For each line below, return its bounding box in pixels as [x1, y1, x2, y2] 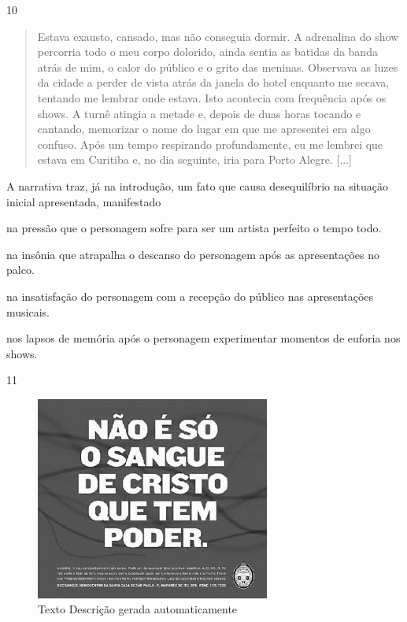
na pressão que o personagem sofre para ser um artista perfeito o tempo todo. [6, 220, 382, 236]
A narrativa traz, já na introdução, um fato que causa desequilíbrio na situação [6, 177, 389, 194]
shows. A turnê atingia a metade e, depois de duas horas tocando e [37, 105, 361, 121]
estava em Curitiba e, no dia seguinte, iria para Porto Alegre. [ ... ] [37, 151, 352, 168]
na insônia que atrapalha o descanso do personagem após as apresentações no [6, 246, 379, 262]
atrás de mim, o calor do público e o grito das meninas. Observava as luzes [37, 58, 398, 75]
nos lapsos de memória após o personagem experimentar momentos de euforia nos [6, 330, 401, 346]
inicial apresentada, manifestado [6, 193, 161, 209]
